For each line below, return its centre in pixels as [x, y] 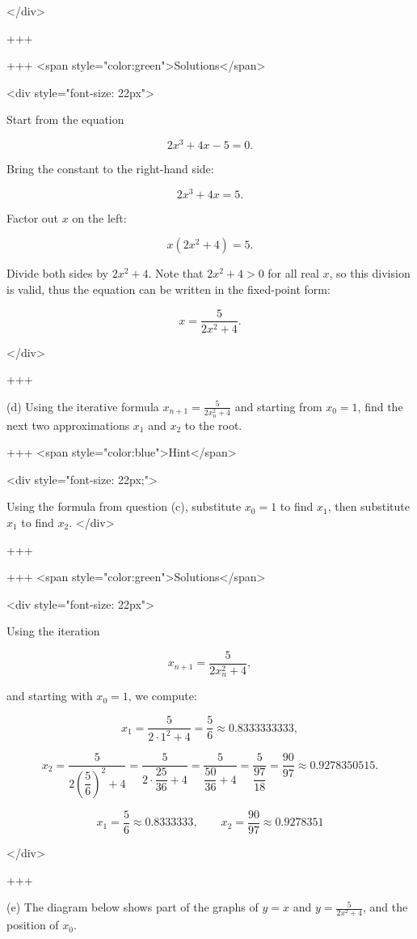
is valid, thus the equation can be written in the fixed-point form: [168, 289]
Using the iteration [53, 631]
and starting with [50, 696]
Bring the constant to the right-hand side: [110, 169]
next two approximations [68, 425]
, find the [380, 406]
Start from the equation [65, 119]
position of [33, 925]
